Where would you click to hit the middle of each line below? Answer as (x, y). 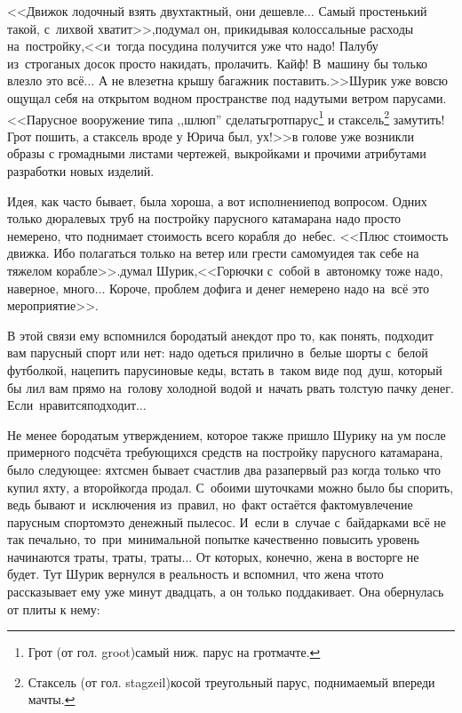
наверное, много (51, 288)
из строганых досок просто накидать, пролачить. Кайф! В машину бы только (218, 63)
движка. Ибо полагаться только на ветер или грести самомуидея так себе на (213, 253)
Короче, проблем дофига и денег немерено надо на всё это (269, 288)
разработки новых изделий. (81, 171)
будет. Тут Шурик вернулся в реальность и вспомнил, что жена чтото (195, 574)
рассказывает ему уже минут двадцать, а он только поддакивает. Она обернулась (226, 592)
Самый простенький (373, 11)
